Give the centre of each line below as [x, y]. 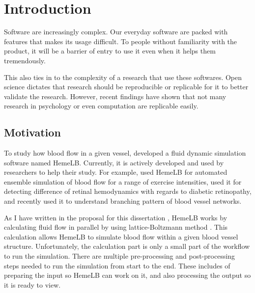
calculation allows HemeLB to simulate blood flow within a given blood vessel [121, 236]
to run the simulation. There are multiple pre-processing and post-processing [120, 256]
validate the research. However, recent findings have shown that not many [115, 96]
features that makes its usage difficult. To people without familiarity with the [121, 41]
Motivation [32, 132]
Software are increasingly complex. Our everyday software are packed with [116, 32]
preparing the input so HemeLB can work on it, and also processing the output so [127, 275]
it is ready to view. [32, 284]
